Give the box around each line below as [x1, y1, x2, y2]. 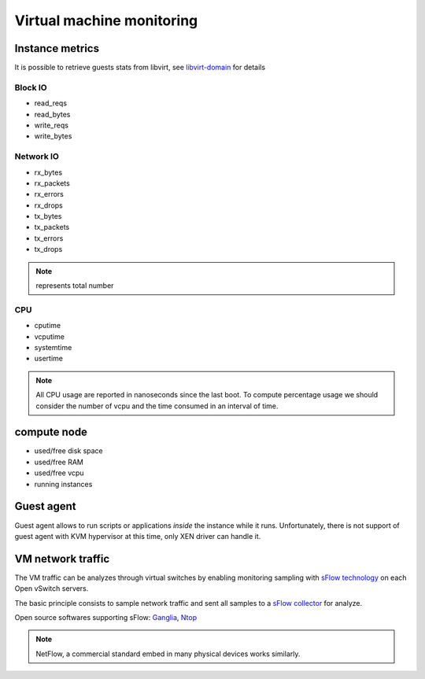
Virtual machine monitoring [14, 12, 198, 29]
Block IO [14, 82, 47, 93]
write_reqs [34, 120, 68, 130]
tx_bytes [34, 212, 62, 221]
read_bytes [34, 109, 71, 119]
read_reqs [34, 98, 67, 108]
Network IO [14, 151, 59, 162]
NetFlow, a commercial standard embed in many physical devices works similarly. [35, 649, 301, 659]
